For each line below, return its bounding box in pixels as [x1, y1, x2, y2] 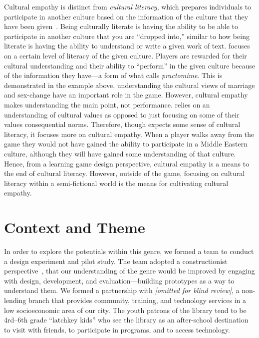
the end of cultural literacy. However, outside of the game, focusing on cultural [4, 168, 245, 178]
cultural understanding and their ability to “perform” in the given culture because [4, 60, 256, 70]
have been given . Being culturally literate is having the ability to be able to [4, 21, 238, 31]
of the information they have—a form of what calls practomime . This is [4, 70, 223, 80]
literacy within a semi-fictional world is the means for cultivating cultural [4, 177, 229, 188]
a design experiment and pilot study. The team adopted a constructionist [4, 255, 228, 266]
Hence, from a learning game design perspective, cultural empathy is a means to [4, 158, 250, 168]
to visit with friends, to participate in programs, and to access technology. [4, 324, 230, 334]
